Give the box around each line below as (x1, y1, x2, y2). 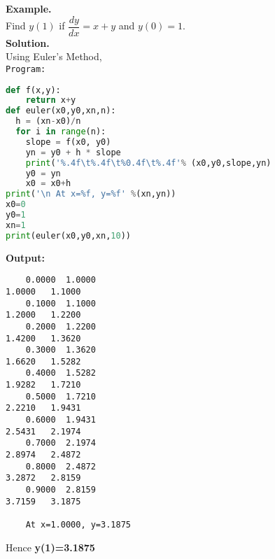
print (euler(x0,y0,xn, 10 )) (6, 230, 131, 241)
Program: (6, 64, 46, 74)
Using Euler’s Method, (6, 49, 102, 64)
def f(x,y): (6, 85, 61, 95)
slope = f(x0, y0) (25, 136, 111, 147)
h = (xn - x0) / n (15, 116, 81, 127)
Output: (6, 250, 45, 264)
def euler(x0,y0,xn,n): (6, 106, 116, 116)
